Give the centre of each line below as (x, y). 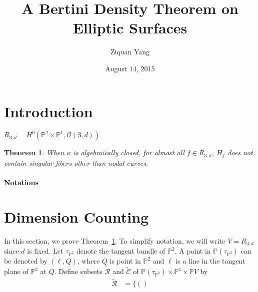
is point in (125, 261)
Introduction (48, 111)
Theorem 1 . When (34, 152)
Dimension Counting (76, 216)
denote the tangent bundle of (121, 251)
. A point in (193, 251)
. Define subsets (78, 271)
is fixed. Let (45, 251)
